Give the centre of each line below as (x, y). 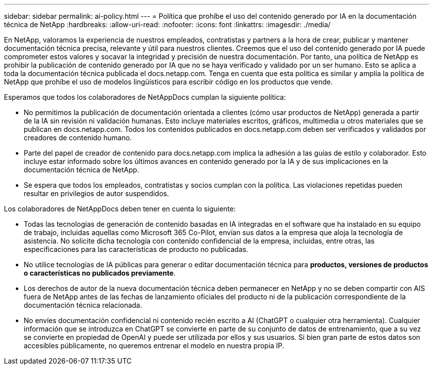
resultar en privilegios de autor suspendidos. (96, 193)
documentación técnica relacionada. (83, 305)
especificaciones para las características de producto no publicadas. (136, 249)
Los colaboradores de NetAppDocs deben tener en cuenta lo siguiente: (120, 209)
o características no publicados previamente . (100, 273)
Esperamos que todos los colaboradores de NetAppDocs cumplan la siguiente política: (145, 97)
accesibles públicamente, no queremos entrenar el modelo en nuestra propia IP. (154, 346)
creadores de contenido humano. (78, 138)
